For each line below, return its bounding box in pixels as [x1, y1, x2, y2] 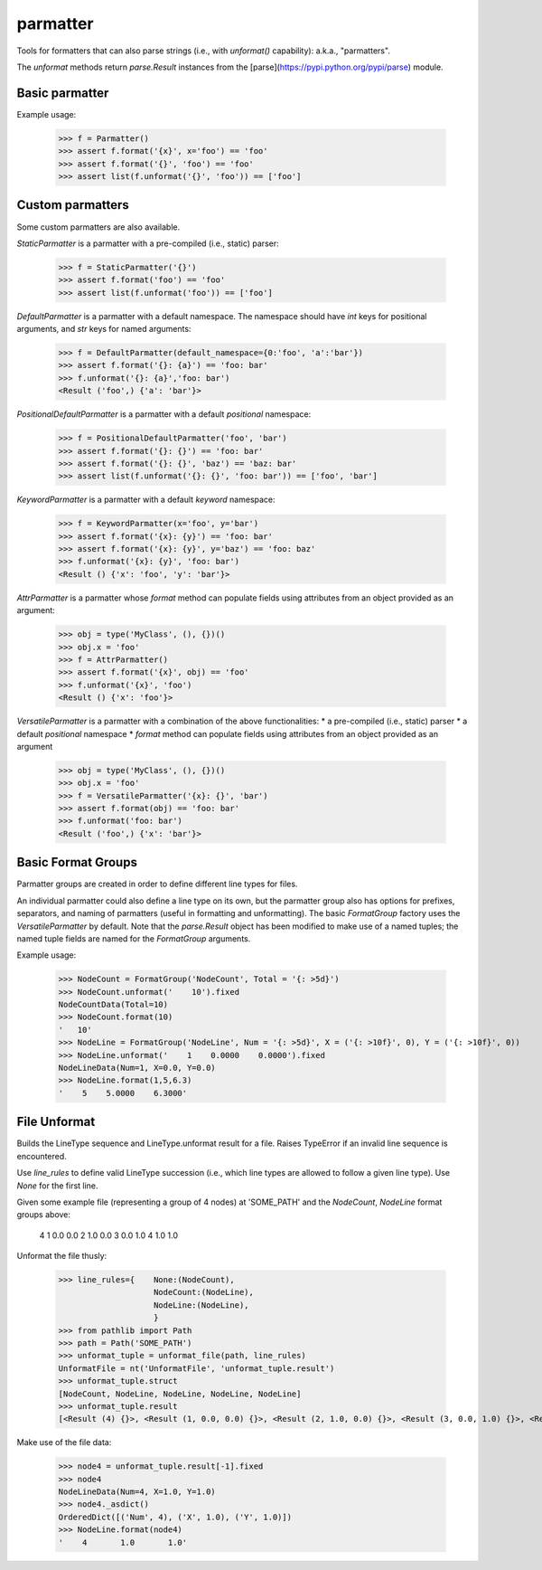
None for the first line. [16, 1180, 98, 1191]
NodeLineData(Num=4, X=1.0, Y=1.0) [58, 1487, 216, 1497]
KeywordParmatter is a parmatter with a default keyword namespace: [16, 494, 276, 506]
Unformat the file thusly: [16, 1251, 107, 1262]
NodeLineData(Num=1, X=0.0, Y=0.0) [58, 1063, 216, 1073]
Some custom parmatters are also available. [16, 222, 181, 232]
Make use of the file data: [16, 1437, 112, 1448]
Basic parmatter [16, 85, 109, 100]
